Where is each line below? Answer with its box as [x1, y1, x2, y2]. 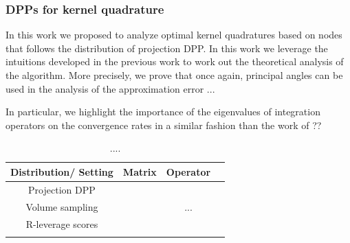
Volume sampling [25, 199, 98, 213]
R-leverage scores [25, 216, 98, 231]
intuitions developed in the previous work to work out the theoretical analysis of [6, 54, 344, 69]
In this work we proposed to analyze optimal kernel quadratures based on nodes [6, 27, 342, 42]
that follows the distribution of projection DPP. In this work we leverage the [6, 40, 328, 55]
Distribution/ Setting [10, 164, 113, 178]
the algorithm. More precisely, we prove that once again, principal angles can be [6, 68, 343, 82]
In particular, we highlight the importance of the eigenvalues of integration [6, 104, 320, 119]
